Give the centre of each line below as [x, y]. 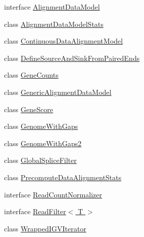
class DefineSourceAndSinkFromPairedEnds [72, 58]
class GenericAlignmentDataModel [58, 92]
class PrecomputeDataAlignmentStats [63, 177]
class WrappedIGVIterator [45, 228]
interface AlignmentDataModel [52, 7]
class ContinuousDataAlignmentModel [64, 41]
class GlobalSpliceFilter [41, 160]
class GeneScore [29, 109]
